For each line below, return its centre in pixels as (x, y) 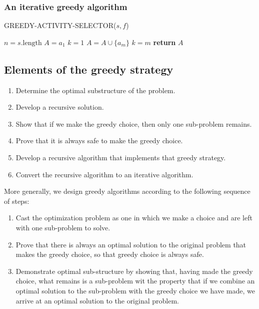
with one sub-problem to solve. (63, 227)
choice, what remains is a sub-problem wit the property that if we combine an (135, 281)
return (164, 42)
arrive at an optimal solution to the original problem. (97, 300)
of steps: (17, 201)
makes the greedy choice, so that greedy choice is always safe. (110, 254)
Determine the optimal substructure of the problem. (95, 90)
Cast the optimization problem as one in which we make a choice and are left (134, 218)
